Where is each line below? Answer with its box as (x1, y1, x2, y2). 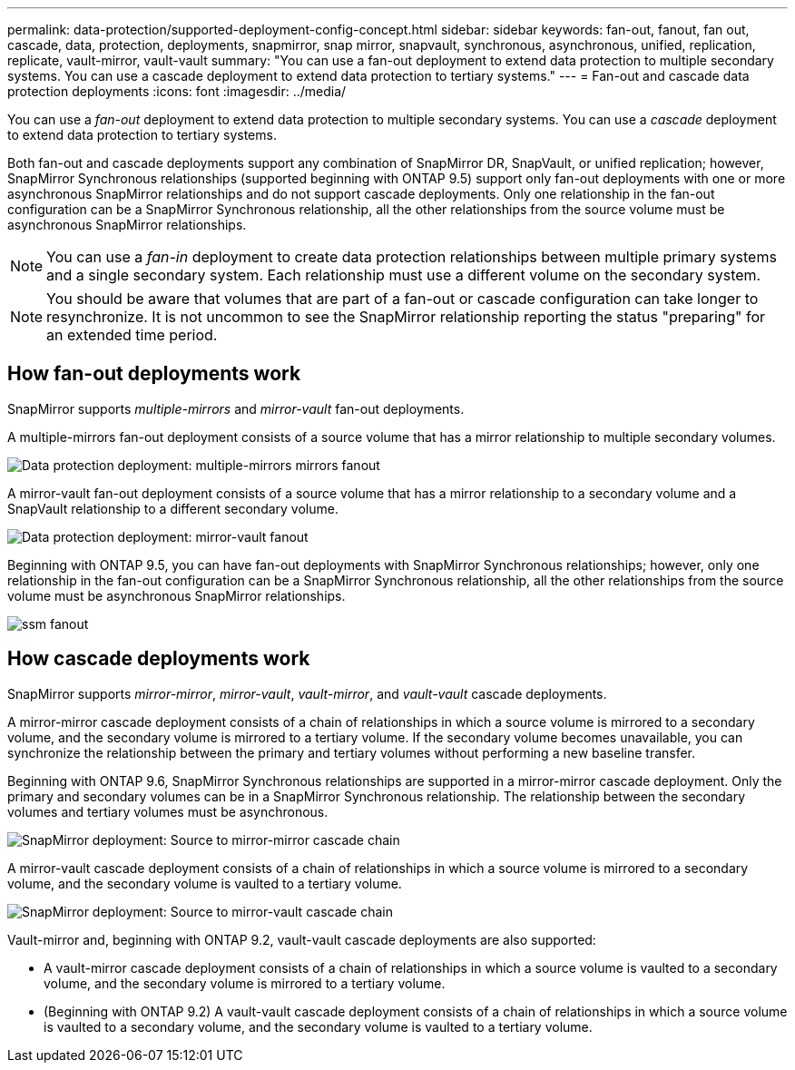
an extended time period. (46, 326, 218, 344)
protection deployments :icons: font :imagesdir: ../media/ (7, 83, 347, 99)
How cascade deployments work (7, 647, 310, 671)
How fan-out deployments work (7, 362, 301, 386)
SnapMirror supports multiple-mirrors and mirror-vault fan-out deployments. (7, 400, 465, 417)
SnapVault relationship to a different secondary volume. (7, 500, 339, 516)
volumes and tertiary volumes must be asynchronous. (7, 803, 329, 820)
